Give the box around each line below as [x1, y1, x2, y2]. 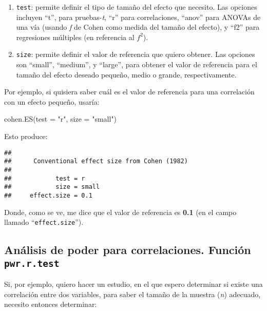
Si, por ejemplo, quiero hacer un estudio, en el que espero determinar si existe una [4, 279, 263, 289]
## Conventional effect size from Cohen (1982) [4, 158, 188, 165]
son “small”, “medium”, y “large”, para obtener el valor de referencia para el [16, 59, 257, 70]
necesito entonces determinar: [4, 299, 97, 309]
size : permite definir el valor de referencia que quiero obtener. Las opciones [16, 49, 255, 60]
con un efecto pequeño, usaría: [4, 96, 100, 107]
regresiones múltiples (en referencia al [16, 31, 135, 42]
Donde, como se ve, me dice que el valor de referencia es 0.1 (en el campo [4, 206, 237, 217]
